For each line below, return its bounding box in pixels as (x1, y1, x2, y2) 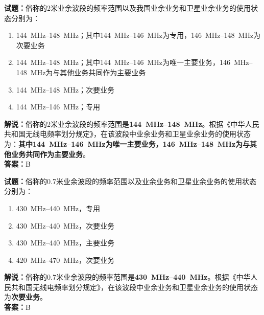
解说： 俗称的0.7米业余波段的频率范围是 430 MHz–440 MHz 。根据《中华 (4, 272, 251, 282)
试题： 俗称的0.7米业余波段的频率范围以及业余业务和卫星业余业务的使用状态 (4, 175, 256, 186)
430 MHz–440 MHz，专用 (16, 202, 100, 213)
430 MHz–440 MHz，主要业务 (16, 237, 114, 248)
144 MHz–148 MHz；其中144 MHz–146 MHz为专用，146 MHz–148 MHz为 (16, 30, 261, 40)
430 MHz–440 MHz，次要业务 (16, 220, 114, 231)
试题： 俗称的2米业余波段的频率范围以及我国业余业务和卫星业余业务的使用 (4, 3, 251, 13)
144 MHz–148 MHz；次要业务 (16, 84, 114, 95)
